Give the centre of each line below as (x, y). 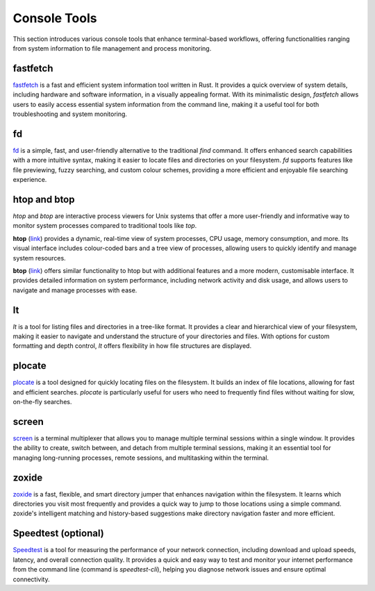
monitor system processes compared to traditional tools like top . (105, 226)
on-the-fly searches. (42, 402)
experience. (30, 180)
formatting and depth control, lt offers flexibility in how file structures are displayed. (132, 346)
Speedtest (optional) (58, 534)
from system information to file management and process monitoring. (112, 48)
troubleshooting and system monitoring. (70, 114)
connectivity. (31, 579)
